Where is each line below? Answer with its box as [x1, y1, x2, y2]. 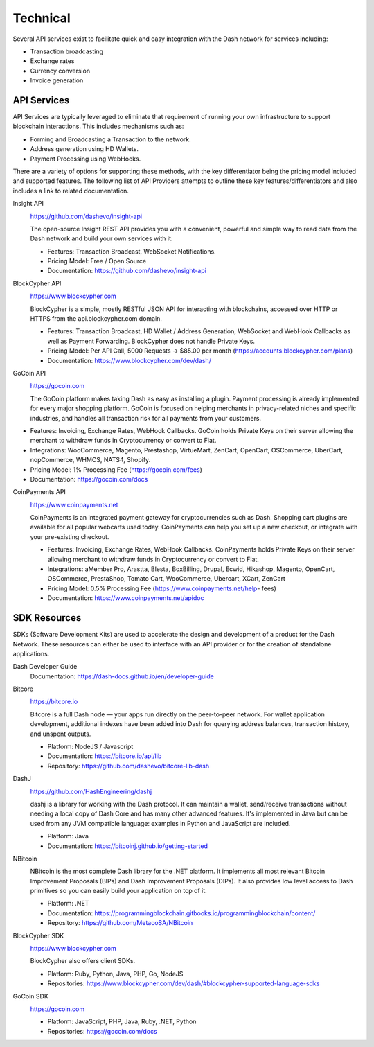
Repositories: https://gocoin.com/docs [47, 1027, 157, 1035]
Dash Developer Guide [12, 662, 78, 671]
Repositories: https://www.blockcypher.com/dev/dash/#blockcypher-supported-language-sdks [47, 979, 320, 987]
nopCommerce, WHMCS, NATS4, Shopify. [30, 456, 151, 464]
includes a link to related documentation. [12, 186, 130, 195]
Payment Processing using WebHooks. [30, 155, 141, 163]
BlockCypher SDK [12, 931, 64, 940]
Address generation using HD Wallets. [30, 145, 139, 153]
